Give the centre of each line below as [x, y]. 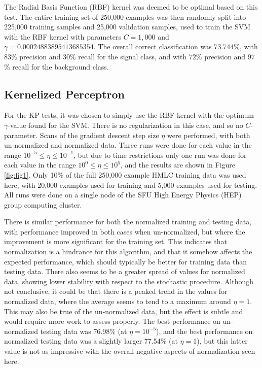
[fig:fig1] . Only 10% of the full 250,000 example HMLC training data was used [125, 174]
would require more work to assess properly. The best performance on [112, 321]
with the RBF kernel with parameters [63, 36]
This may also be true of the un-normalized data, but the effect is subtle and [124, 311]
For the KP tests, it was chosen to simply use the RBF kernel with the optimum [129, 115]
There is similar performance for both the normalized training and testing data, [128, 222]
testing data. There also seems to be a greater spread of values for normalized [125, 271]
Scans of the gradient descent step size [99, 135]
